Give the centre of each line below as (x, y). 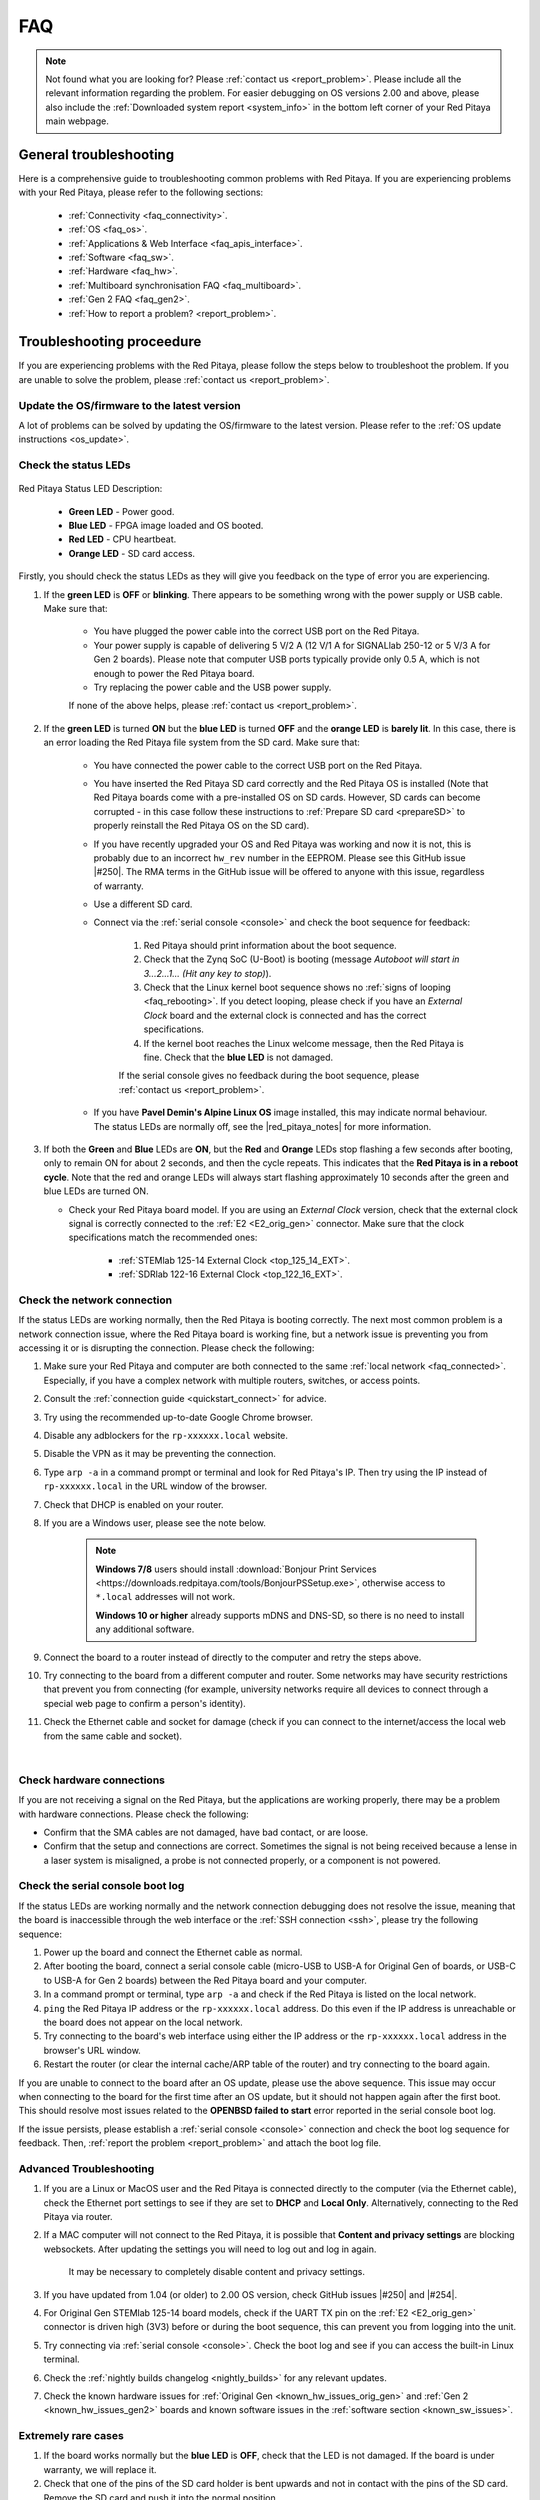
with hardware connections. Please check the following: (133, 1814)
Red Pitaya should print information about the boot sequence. (270, 945)
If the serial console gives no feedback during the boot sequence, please (269, 1076)
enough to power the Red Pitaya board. (174, 673)
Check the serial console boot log (101, 1886)
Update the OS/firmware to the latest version (129, 405)
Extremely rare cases (71, 2436)
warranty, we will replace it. (100, 2469)
